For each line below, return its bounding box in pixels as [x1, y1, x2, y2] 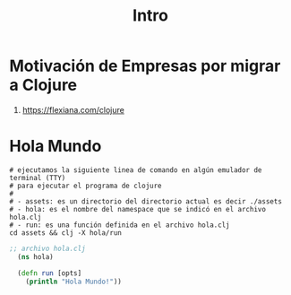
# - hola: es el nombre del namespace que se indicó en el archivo [9, 204, 267, 213]
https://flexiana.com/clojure [21, 104, 125, 115]
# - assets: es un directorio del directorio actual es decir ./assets [9, 196, 282, 206]
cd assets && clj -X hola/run [9, 228, 123, 238]
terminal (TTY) [9, 173, 66, 182]
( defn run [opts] [17, 268, 82, 278]
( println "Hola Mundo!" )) [25, 277, 123, 286]
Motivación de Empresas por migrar [9, 56, 281, 76]
